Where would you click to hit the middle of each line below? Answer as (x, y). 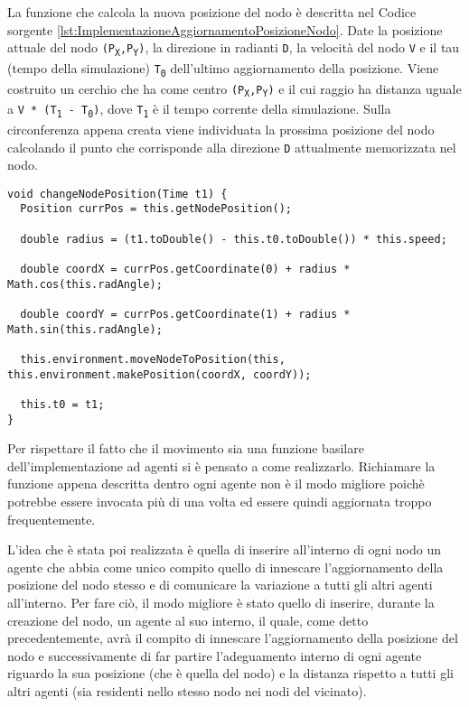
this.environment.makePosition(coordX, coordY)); (159, 374)
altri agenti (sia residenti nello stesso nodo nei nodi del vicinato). (187, 691)
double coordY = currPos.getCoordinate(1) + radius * (185, 315)
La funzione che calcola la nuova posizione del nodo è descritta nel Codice (212, 12)
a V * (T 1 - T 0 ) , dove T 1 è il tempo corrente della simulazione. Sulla (199, 110)
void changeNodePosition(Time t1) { (117, 194)
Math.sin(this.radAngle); (85, 329)
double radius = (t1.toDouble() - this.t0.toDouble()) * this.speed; (234, 239)
